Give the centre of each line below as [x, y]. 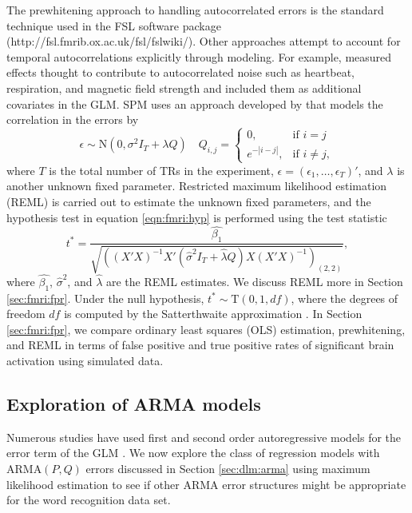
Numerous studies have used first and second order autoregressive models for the [204, 437]
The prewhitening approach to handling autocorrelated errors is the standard [195, 10]
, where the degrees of [345, 298]
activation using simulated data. [85, 361]
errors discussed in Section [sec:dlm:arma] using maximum [228, 468]
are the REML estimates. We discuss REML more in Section [254, 281]
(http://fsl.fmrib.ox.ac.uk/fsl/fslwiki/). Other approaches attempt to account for [204, 41]
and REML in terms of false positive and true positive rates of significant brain [200, 345]
